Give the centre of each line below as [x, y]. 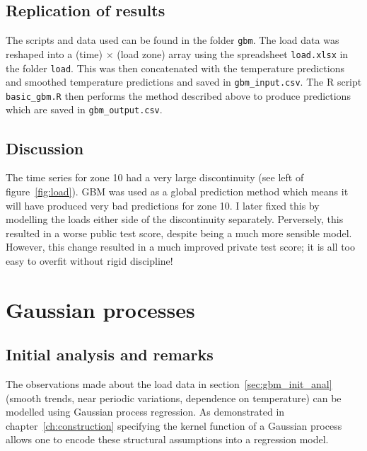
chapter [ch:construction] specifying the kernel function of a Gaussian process [174, 425]
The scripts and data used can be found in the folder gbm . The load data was [173, 40]
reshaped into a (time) [54, 53]
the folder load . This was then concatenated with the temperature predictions [175, 68]
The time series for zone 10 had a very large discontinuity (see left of [155, 177]
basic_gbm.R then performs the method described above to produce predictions [178, 95]
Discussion [45, 148]
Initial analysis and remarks [110, 354]
